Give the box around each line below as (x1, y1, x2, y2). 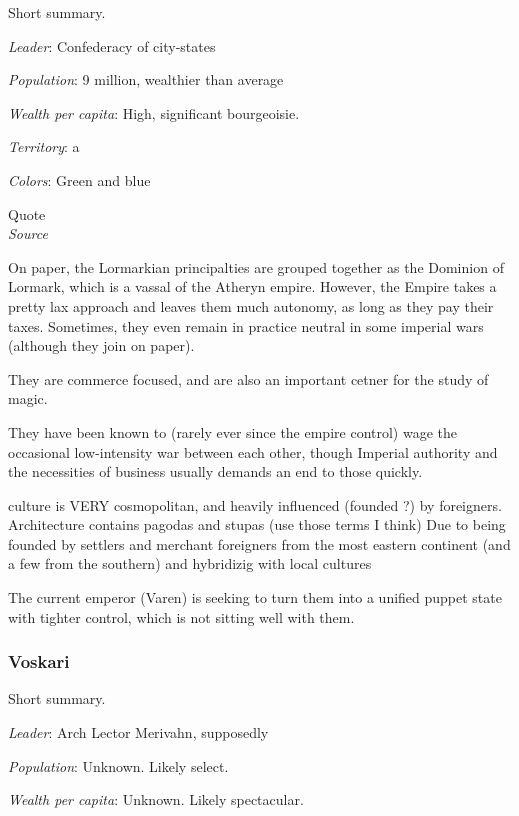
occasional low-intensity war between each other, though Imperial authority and (8, 441, 498, 462)
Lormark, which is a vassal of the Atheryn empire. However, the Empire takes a (8, 276, 497, 297)
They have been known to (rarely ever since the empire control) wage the (8, 421, 457, 442)
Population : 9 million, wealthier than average (8, 69, 284, 90)
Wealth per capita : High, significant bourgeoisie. (8, 102, 300, 123)
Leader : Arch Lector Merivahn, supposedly (8, 722, 269, 743)
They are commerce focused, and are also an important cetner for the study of (8, 368, 489, 389)
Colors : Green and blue (8, 169, 151, 190)
